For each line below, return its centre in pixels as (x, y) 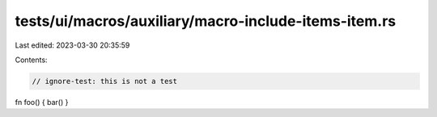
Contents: (31, 60)
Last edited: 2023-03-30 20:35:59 (72, 45)
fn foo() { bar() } (42, 102)
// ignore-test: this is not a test (105, 81)
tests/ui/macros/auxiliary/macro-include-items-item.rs (206, 21)
